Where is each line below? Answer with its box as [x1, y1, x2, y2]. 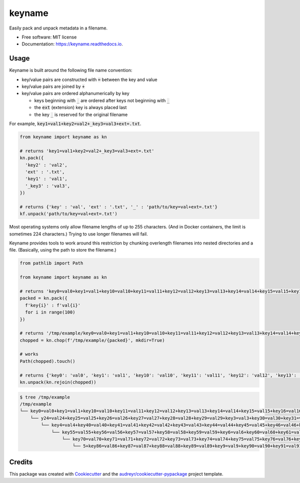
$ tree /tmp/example [19, 394, 70, 400]
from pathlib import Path [19, 260, 83, 266]
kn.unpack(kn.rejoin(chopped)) [19, 379, 97, 385]
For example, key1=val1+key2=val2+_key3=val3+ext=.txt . [9, 120, 141, 126]
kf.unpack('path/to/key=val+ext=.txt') [19, 211, 117, 217]
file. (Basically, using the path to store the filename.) [9, 247, 117, 253]
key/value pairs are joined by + [21, 83, 85, 89]
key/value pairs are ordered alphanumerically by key [21, 90, 129, 96]
